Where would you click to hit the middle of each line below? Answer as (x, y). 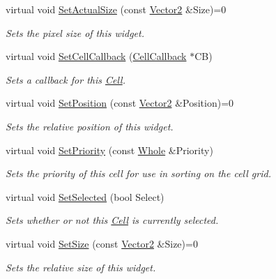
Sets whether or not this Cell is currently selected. (112, 220)
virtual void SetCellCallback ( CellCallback (96, 56)
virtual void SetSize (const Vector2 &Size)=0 (102, 243)
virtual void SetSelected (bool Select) (85, 196)
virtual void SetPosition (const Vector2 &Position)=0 (120, 103)
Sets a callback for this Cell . (66, 79)
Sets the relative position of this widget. (90, 126)
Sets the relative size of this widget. (81, 267)
